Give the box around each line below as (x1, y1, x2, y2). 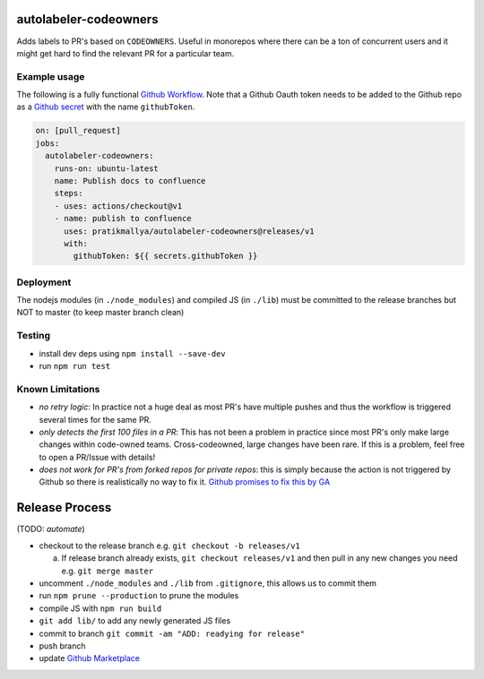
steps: (54, 188, 83, 199)
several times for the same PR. (39, 414, 152, 425)
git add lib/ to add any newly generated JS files (39, 615, 231, 626)
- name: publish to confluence (54, 213, 192, 224)
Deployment (16, 276, 72, 288)
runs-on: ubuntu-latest (54, 163, 159, 174)
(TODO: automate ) (16, 524, 85, 535)
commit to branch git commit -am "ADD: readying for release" (39, 628, 305, 639)
